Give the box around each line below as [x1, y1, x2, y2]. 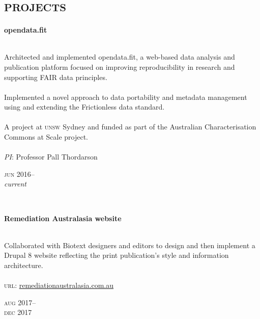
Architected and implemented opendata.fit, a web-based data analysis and [4, 51, 235, 62]
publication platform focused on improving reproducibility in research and [4, 61, 235, 72]
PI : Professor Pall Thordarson [4, 151, 98, 162]
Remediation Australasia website [4, 212, 122, 223]
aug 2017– [4, 297, 36, 307]
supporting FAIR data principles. [4, 71, 107, 82]
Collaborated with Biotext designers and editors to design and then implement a [4, 240, 255, 250]
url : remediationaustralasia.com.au [4, 280, 114, 290]
